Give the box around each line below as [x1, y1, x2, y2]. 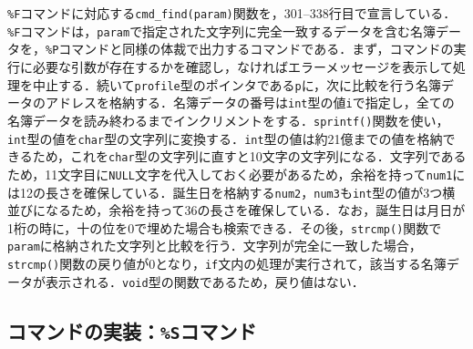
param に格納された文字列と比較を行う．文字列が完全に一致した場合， [7, 236, 422, 255]
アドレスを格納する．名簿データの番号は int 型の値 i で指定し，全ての [45, 93, 455, 112]
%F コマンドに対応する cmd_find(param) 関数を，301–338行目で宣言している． [7, 4, 457, 22]
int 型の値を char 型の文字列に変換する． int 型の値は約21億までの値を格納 [7, 128, 443, 148]
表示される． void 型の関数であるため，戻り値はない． [45, 272, 365, 291]
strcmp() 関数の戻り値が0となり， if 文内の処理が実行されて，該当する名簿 [7, 254, 447, 273]
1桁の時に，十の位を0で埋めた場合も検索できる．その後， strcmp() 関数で [7, 218, 442, 237]
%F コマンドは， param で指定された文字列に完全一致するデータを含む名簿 [7, 21, 437, 40]
